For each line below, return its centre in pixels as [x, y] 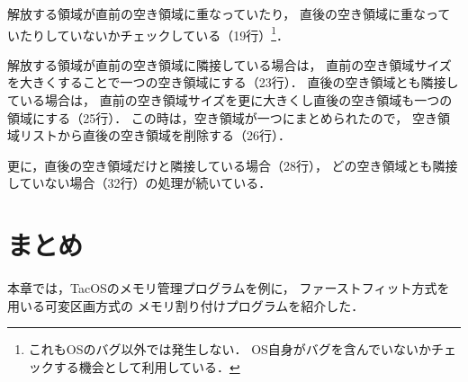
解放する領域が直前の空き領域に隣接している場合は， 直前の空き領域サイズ [229, 64]
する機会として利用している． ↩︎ [147, 366]
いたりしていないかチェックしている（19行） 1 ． [148, 33]
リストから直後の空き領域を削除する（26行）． [155, 135]
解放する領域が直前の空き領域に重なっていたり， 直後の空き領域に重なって [229, 13]
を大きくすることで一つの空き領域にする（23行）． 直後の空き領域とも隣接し [233, 82]
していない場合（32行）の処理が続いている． [139, 183]
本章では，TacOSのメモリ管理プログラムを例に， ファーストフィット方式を [229, 288]
